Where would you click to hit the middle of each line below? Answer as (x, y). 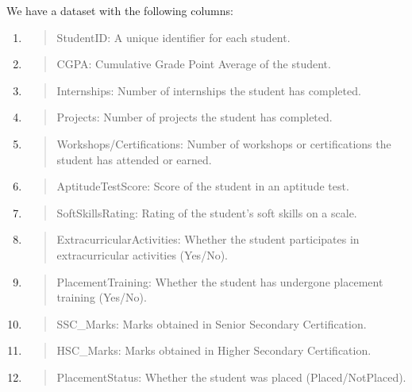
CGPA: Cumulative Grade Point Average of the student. (194, 64)
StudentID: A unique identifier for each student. (173, 37)
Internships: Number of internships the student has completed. (209, 90)
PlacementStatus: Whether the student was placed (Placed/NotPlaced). (231, 377)
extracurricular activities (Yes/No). (142, 254)
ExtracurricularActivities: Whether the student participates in (208, 239)
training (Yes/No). (102, 297)
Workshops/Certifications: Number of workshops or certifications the (224, 143)
